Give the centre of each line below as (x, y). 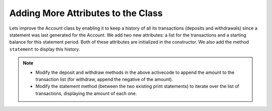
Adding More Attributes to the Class (86, 13)
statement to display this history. (45, 49)
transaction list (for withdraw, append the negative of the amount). (104, 79)
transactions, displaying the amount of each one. (86, 93)
